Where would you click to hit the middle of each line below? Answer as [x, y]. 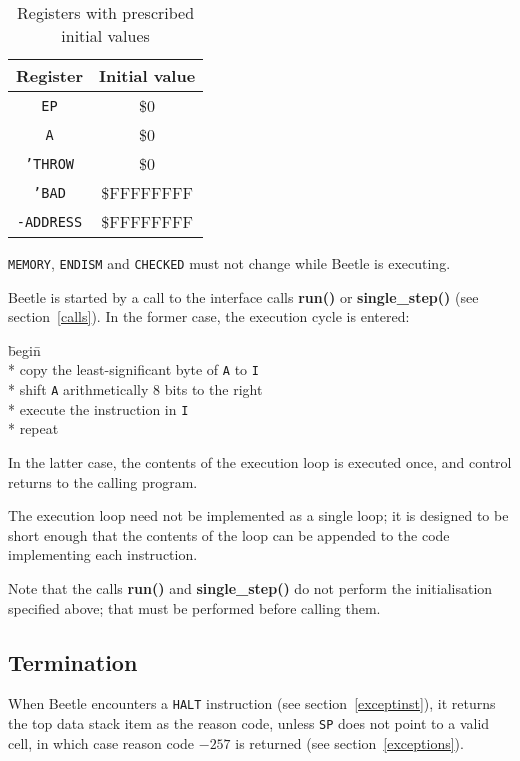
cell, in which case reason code [101, 742]
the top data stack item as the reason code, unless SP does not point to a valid [249, 723]
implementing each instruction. [103, 554]
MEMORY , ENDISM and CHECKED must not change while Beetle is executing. [229, 263]
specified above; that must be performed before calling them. [194, 607]
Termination [73, 661]
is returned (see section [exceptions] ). [349, 742]
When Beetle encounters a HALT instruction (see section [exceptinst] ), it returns [252, 703]
